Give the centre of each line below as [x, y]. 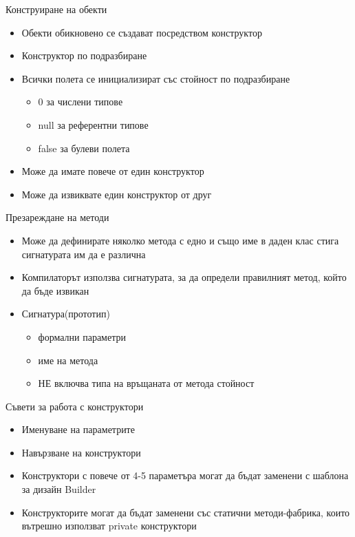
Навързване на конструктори [81, 452]
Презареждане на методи [57, 217]
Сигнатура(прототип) [66, 314]
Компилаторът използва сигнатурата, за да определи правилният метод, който [184, 277]
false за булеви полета [84, 148]
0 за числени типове [80, 102]
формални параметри [82, 336]
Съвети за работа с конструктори [75, 406]
